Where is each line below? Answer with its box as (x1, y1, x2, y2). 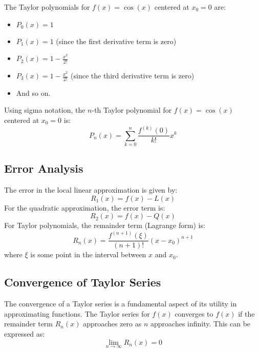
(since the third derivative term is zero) (71, 70, 195, 81)
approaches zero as (83, 318, 142, 329)
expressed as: (4, 328, 45, 339)
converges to (175, 308, 213, 319)
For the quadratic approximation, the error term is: (4, 202, 165, 213)
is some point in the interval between (30, 249, 146, 260)
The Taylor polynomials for (4, 2, 90, 12)
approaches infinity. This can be (150, 318, 251, 329)
